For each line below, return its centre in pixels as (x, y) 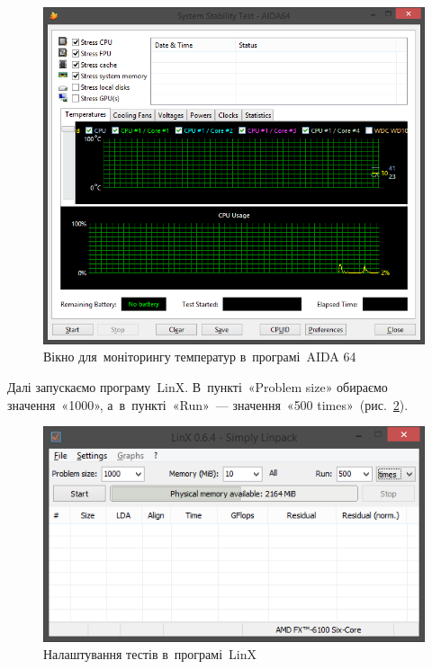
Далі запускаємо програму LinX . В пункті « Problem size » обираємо (198, 386)
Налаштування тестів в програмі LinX (150, 654)
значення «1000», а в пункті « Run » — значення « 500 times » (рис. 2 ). (208, 404)
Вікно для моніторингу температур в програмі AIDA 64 (200, 357)
